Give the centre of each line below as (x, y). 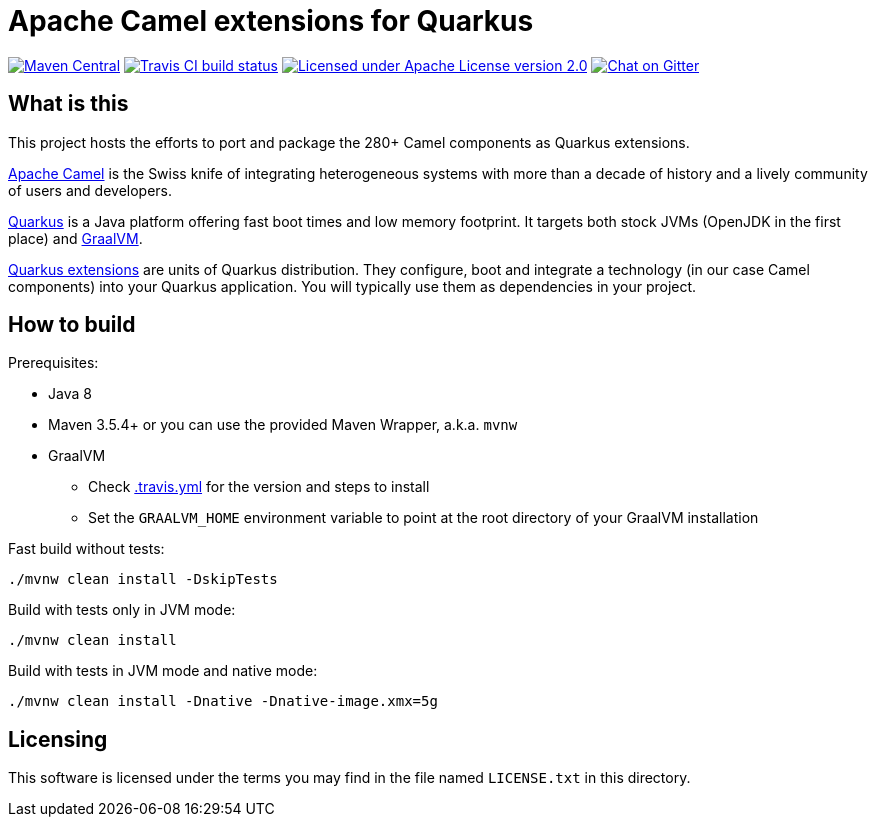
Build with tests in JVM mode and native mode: (163, 671)
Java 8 (70, 394)
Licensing (58, 739)
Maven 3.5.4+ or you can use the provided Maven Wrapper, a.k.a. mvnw (283, 425)
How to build (72, 325)
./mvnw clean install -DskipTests (143, 579)
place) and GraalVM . (75, 238)
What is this (68, 104)
